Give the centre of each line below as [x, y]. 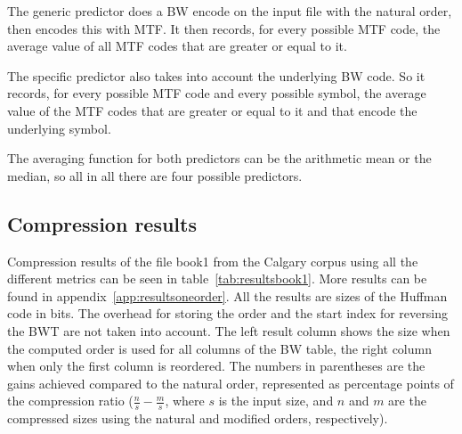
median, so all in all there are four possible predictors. [155, 175]
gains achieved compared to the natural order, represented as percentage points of [231, 383]
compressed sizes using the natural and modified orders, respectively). [198, 418]
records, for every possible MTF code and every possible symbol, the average [217, 93]
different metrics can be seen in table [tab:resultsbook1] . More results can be [217, 278]
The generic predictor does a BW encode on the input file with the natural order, [230, 11]
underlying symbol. [59, 128]
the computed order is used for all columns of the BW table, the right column [219, 348]
